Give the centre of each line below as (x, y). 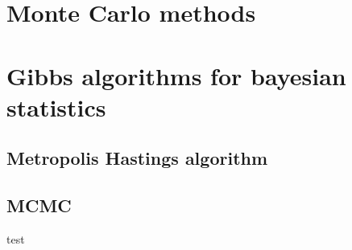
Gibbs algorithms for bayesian (176, 75)
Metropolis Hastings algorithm (137, 158)
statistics (56, 107)
